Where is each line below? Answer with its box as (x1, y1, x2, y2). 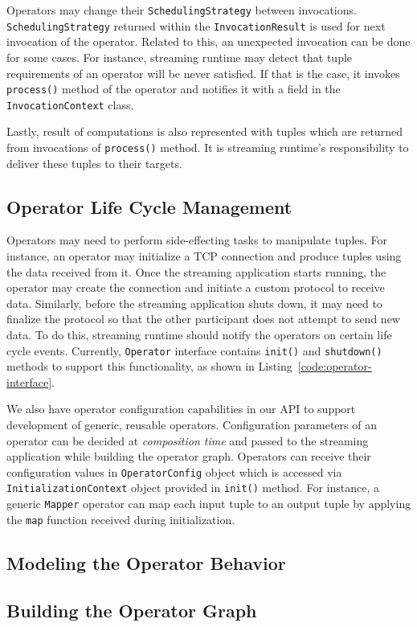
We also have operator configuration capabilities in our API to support (6, 400, 356, 417)
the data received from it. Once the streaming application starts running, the (6, 263, 386, 280)
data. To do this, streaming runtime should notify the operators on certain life (6, 326, 392, 343)
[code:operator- (297, 358, 372, 375)
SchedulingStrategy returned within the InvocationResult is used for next (6, 17, 386, 34)
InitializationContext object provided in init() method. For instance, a (6, 479, 379, 496)
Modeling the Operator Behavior (6, 550, 286, 575)
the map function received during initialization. (6, 510, 235, 527)
